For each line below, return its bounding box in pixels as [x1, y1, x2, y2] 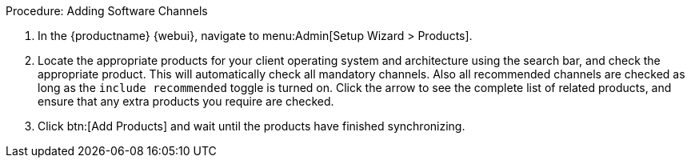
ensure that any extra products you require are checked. [38, 94, 334, 108]
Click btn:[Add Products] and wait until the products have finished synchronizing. [38, 119, 465, 133]
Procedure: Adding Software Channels [6, 4, 208, 18]
